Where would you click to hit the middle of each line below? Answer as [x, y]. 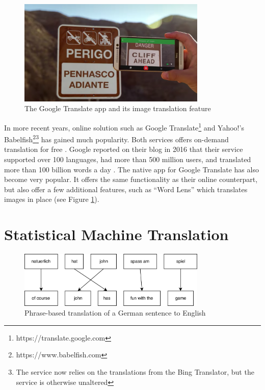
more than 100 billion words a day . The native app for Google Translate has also [131, 169]
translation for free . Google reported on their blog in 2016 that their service [124, 149]
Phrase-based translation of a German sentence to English [115, 313]
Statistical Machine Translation [116, 234]
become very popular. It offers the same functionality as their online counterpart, [131, 179]
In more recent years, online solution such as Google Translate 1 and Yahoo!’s [124, 126]
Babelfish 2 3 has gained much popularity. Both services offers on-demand [116, 138]
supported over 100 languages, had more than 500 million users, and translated [128, 159]
